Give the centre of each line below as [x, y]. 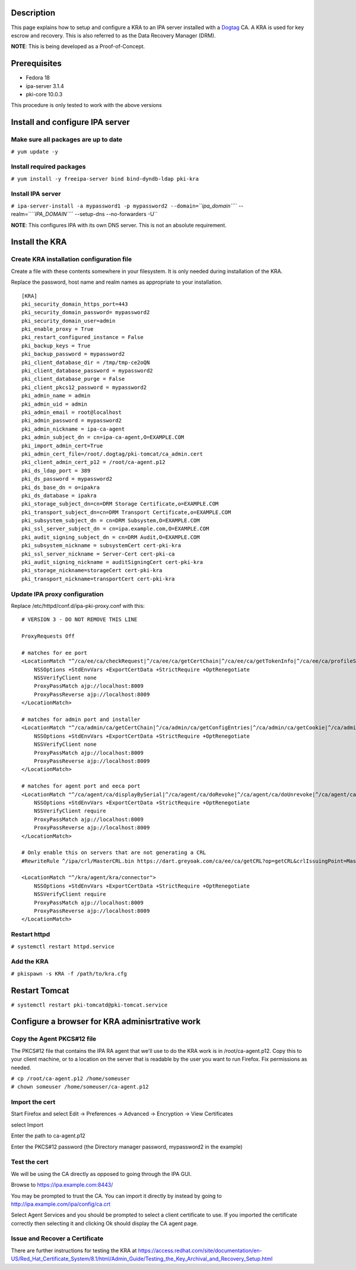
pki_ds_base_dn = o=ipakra [61, 487]
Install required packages [48, 167]
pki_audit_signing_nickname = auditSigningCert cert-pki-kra [112, 562]
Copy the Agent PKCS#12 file [54, 1039]
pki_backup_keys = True [56, 346]
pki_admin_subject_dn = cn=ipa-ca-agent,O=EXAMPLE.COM [103, 438]
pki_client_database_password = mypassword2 [88, 371]
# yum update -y [35, 151]
